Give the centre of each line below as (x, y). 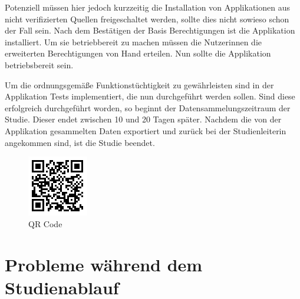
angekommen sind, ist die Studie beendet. (80, 142)
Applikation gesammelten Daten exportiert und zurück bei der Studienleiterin (146, 130)
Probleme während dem (104, 264)
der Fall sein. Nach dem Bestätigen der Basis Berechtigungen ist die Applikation (150, 30)
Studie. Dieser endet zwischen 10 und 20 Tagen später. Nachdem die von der (143, 119)
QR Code (45, 223)
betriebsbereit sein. (39, 64)
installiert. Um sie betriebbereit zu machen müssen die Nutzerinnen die (133, 41)
